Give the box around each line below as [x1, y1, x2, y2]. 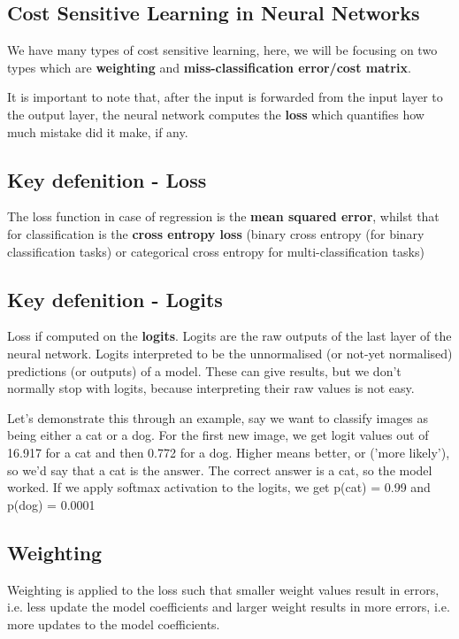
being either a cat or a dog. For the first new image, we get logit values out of [7, 426, 429, 444]
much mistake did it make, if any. [7, 122, 188, 141]
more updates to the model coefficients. [7, 614, 220, 633]
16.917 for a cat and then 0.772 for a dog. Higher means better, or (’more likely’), [7, 443, 450, 461]
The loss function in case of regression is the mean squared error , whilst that [7, 207, 440, 226]
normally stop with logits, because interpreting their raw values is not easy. [7, 379, 415, 397]
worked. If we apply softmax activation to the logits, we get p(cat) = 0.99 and [7, 478, 431, 497]
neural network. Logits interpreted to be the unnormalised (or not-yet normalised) [7, 343, 453, 362]
